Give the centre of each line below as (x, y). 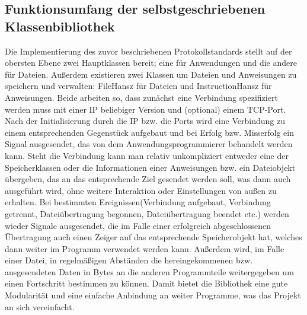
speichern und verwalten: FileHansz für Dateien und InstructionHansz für (138, 86)
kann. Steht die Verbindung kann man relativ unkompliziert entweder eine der (147, 155)
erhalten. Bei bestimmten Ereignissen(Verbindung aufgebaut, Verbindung (138, 202)
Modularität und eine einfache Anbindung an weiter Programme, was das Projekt (153, 295)
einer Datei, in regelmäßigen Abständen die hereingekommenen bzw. (129, 260)
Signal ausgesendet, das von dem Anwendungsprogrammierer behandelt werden (149, 144)
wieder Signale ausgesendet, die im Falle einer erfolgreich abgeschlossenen (138, 225)
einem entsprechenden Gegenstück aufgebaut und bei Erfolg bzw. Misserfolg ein (150, 132)
